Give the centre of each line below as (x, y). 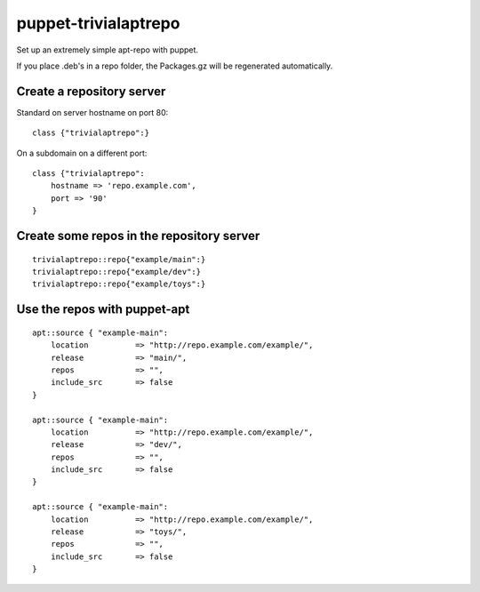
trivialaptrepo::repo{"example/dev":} (117, 272)
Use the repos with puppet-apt (103, 310)
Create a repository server (91, 91)
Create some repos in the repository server (138, 236)
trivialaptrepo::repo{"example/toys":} (119, 284)
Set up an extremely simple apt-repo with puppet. (108, 50)
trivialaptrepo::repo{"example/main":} (119, 259)
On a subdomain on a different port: (82, 153)
